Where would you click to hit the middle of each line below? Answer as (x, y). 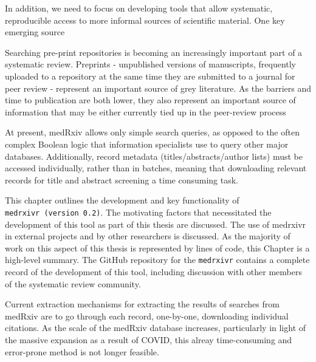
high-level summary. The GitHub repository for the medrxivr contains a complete (157, 260)
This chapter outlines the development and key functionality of (122, 200)
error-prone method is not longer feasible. (82, 351)
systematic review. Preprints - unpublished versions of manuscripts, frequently (151, 64)
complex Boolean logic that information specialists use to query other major (147, 144)
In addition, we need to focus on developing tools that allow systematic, (139, 8)
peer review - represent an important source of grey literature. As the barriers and (158, 88)
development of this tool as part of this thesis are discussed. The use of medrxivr (156, 224)
